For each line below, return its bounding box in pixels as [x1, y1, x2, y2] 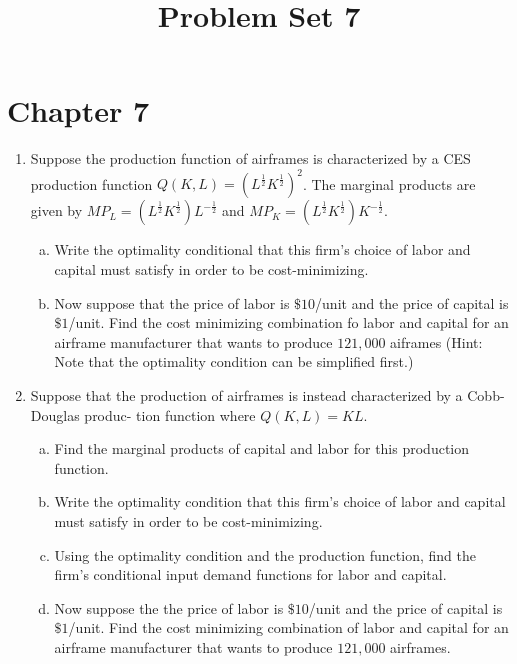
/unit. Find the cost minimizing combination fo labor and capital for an [68, 312, 509, 333]
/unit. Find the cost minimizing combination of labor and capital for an [68, 617, 509, 638]
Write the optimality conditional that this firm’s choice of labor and [54, 239, 471, 260]
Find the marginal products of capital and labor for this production [54, 438, 470, 459]
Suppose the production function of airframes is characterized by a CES [30, 148, 471, 169]
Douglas [30, 404, 80, 425]
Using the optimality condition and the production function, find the [54, 544, 476, 565]
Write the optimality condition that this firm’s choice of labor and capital [54, 491, 506, 512]
